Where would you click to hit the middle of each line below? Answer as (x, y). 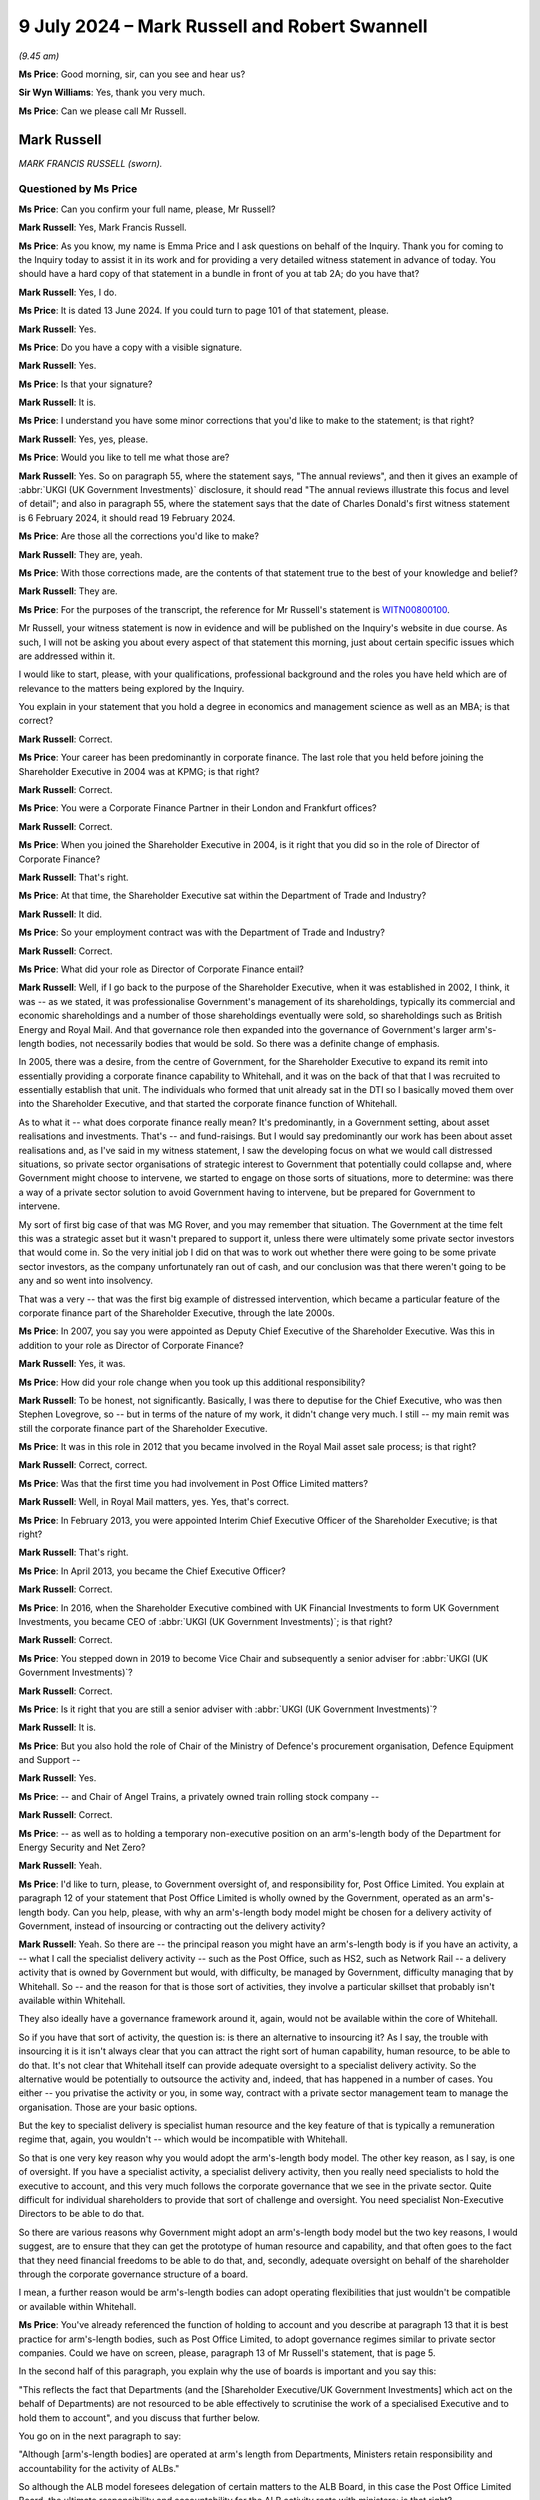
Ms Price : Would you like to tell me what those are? (124, 457)
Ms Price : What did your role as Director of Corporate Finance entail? (161, 969)
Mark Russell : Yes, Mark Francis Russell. (102, 227)
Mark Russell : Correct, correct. (83, 1465)
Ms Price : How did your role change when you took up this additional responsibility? (192, 1382)
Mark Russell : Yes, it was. (72, 1364)
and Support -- (49, 1760)
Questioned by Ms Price (78, 189)
